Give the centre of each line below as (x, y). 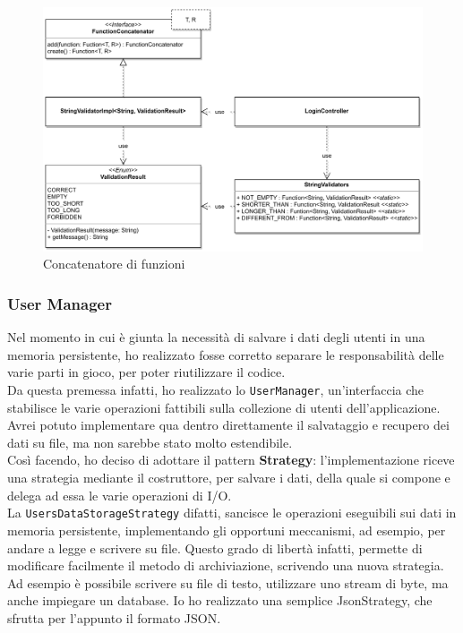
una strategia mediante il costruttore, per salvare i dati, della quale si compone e (229, 478)
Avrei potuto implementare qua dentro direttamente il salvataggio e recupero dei (228, 425)
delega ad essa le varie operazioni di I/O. (120, 495)
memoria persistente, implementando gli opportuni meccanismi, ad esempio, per (227, 530)
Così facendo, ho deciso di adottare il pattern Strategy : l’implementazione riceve (231, 460)
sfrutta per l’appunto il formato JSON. (114, 617)
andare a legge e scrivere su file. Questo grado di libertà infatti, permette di (215, 547)
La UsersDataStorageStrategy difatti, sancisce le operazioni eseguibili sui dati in (232, 513)
